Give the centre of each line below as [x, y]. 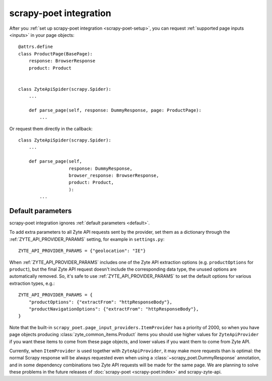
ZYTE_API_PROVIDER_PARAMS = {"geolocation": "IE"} [82, 251]
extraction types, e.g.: [32, 283]
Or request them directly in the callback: [51, 129]
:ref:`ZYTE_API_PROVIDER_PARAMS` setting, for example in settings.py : [87, 239]
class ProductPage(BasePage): [56, 54]
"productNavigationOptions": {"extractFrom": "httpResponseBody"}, [114, 309]
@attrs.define [36, 47]
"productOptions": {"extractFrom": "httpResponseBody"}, [100, 302]
